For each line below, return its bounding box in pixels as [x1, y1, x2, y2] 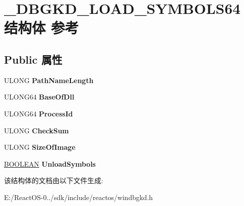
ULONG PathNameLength [4, 75, 94, 85]
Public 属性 [4, 51, 62, 67]
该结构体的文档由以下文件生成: [4, 175, 103, 186]
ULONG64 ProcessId [4, 108, 73, 118]
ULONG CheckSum [4, 125, 69, 135]
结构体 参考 [4, 17, 79, 38]
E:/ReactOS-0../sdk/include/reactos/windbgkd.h [4, 192, 153, 202]
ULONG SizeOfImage [4, 142, 76, 152]
